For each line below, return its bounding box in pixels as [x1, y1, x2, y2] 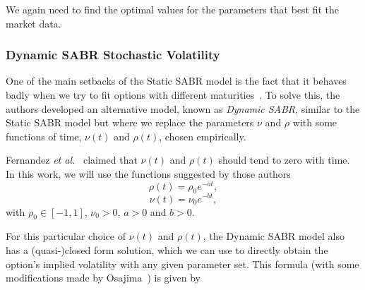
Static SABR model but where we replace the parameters [6, 115, 254, 130]
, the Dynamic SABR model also [203, 229, 345, 243]
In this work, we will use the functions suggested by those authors [6, 166, 291, 181]
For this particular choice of [6, 229, 126, 243]
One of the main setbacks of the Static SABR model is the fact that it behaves [6, 73, 347, 88]
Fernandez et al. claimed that [6, 152, 138, 167]
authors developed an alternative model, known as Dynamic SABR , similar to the [6, 101, 360, 116]
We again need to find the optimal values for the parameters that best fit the [6, 2, 340, 16]
